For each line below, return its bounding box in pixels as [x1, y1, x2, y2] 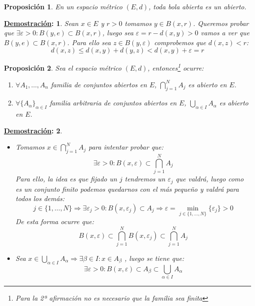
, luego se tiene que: [124, 253, 184, 263]
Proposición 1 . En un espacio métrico [4, 1, 123, 11]
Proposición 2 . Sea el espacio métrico [4, 63, 122, 73]
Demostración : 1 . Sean [4, 18, 78, 28]
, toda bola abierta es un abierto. [148, 1, 247, 11]
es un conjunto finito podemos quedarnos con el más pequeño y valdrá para [15, 183, 239, 194]
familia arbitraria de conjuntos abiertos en [50, 98, 177, 108]
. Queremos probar [193, 18, 249, 28]
